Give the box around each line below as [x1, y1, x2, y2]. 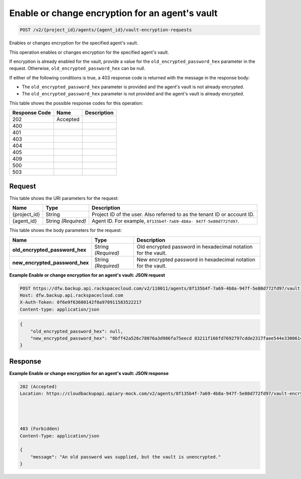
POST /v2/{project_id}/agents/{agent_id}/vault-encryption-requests [20, 27, 192, 33]
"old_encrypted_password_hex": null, [30, 328, 123, 334]
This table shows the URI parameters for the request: [9, 195, 119, 201]
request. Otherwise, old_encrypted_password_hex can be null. [9, 65, 145, 71]
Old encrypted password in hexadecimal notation [136, 243, 253, 250]
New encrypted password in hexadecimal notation [136, 256, 255, 263]
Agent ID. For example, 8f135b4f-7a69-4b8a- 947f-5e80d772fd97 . [91, 217, 239, 224]
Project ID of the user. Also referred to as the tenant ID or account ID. [91, 211, 254, 218]
